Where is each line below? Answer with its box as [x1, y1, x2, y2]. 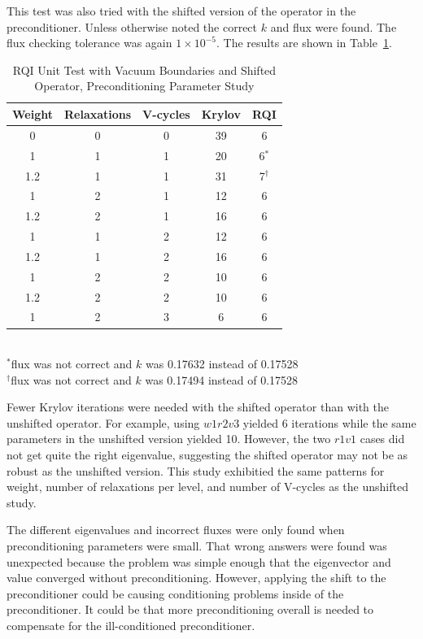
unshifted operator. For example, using [7, 414, 200, 431]
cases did [360, 430, 405, 447]
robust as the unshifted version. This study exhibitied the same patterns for [7, 462, 385, 479]
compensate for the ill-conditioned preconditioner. [7, 617, 255, 633]
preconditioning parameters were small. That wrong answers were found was [7, 537, 387, 554]
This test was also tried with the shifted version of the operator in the [7, 2, 356, 19]
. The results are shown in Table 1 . [216, 34, 392, 51]
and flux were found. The [270, 18, 397, 35]
